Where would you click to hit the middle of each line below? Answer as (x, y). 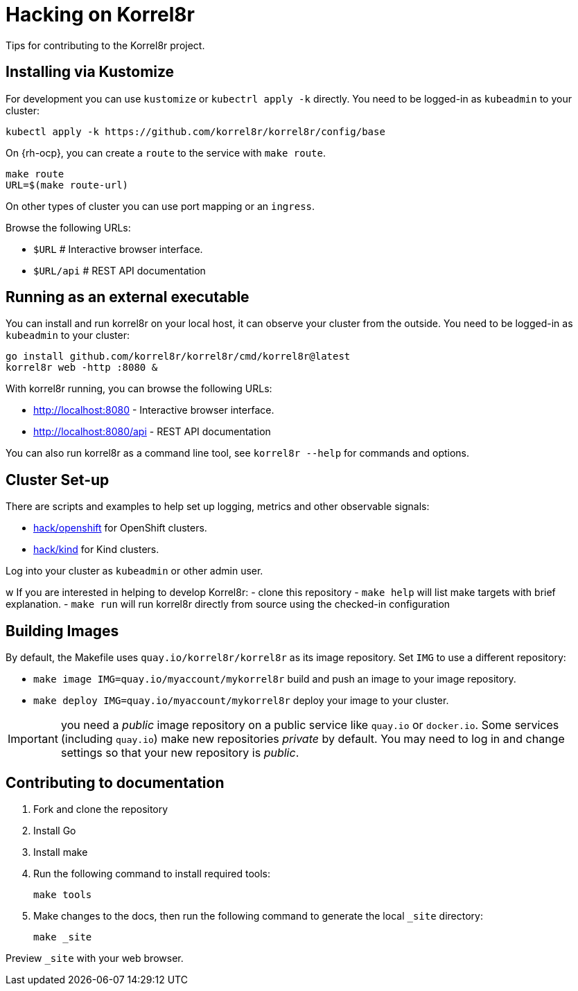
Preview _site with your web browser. (95, 958)
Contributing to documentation (115, 782)
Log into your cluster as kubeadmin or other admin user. (134, 571)
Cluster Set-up (58, 480)
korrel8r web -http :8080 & (82, 368)
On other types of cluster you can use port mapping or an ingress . (160, 206)
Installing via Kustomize (90, 72)
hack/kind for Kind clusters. (96, 550)
